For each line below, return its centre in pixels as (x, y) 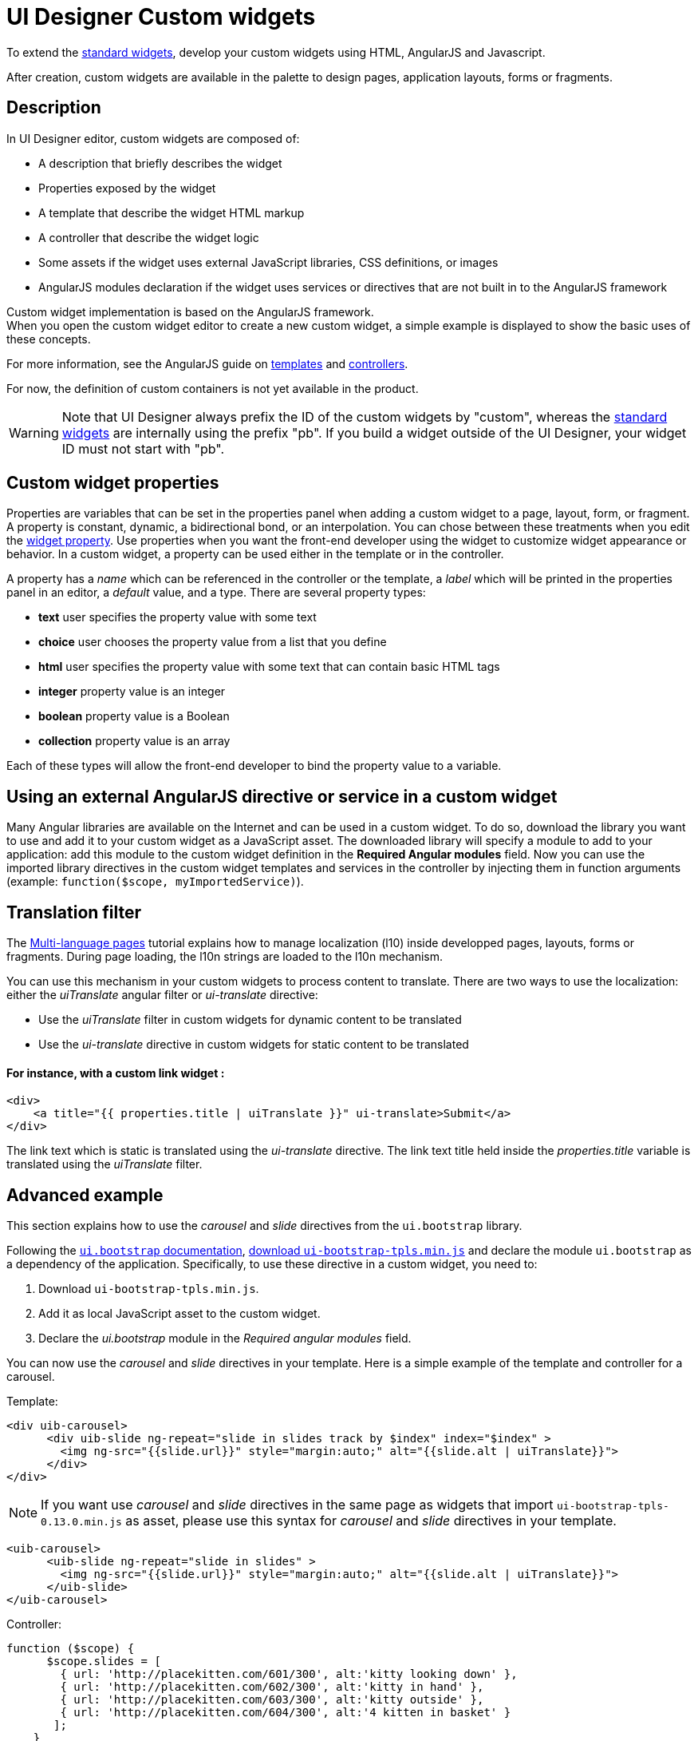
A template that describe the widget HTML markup (172, 212)
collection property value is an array (134, 741)
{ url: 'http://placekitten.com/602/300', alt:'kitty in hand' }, (272, 1687)
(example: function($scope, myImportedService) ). (155, 882)
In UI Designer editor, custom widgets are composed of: (153, 138)
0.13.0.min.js (81, 1522)
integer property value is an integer (132, 692)
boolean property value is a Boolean (134, 716)
